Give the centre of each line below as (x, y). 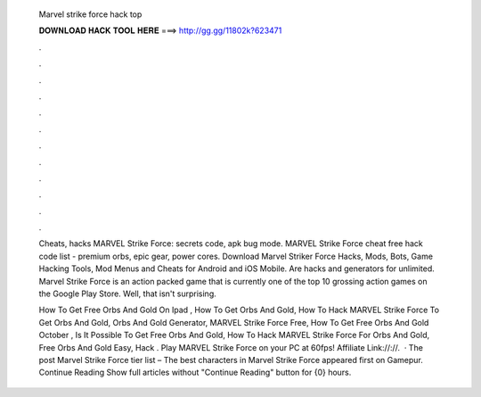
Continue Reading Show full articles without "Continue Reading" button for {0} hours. (195, 372)
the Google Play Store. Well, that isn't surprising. (128, 294)
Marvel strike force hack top (90, 14)
